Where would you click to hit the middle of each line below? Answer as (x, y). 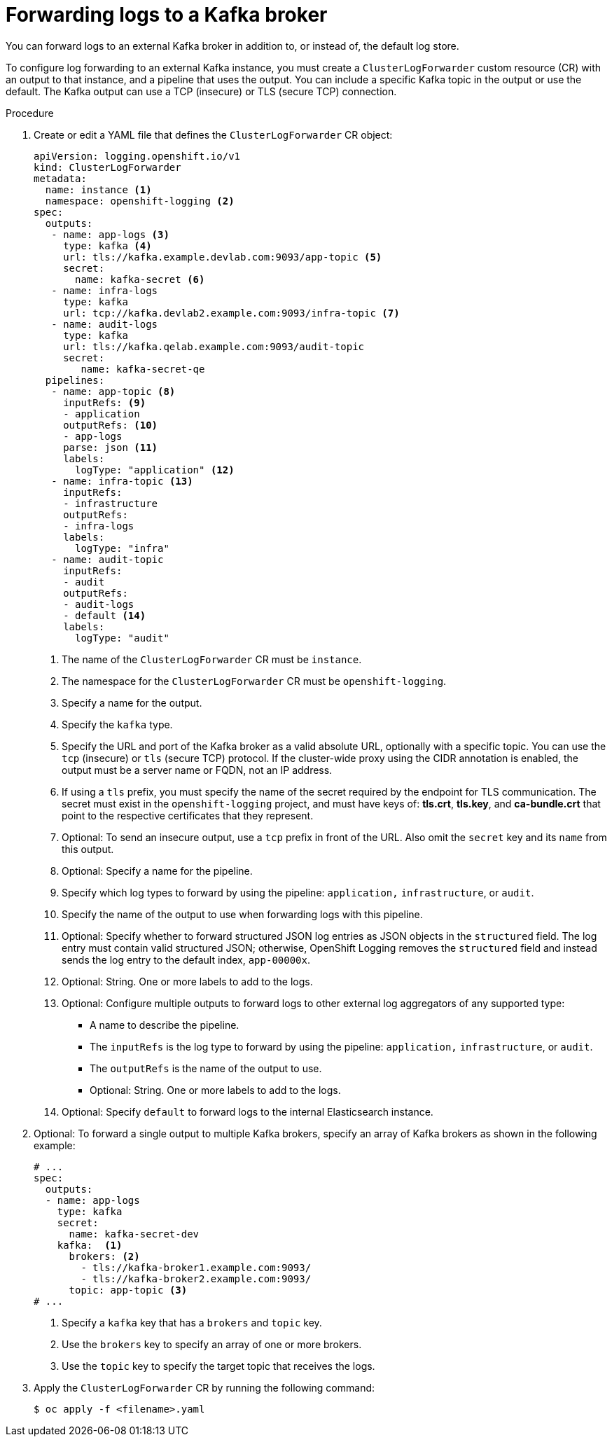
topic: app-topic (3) (128, 1290)
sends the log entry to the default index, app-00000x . (186, 959)
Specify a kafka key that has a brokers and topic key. (192, 1322)
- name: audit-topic (107, 559)
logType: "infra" (122, 548)
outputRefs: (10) (111, 425)
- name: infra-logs (105, 290)
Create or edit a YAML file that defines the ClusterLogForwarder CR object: (213, 134)
